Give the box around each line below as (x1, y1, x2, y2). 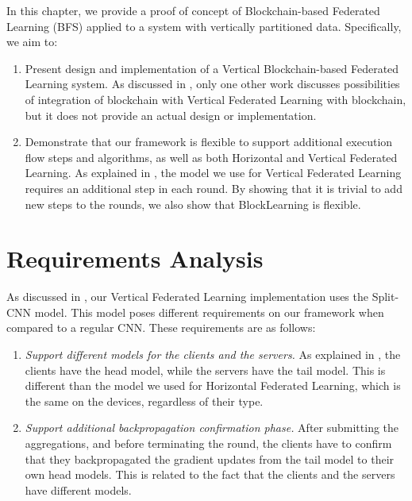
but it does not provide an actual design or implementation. (25, 106, 317, 123)
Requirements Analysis (6, 242, 264, 275)
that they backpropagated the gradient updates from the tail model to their (25, 450, 395, 467)
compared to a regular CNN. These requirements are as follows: (6, 319, 316, 336)
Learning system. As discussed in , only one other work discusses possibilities (25, 75, 400, 92)
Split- (372, 288, 399, 305)
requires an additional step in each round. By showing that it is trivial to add (25, 179, 402, 196)
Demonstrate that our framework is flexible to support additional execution (25, 133, 393, 150)
